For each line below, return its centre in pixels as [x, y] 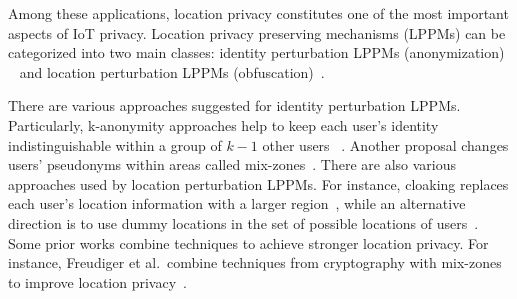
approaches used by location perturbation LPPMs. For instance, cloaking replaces [258, 183]
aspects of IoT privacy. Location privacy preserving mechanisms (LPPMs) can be [257, 32]
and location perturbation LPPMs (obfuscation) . [172, 71]
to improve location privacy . [97, 281]
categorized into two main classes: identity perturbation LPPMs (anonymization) [256, 52]
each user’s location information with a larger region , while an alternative [237, 203]
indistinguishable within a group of [115, 144]
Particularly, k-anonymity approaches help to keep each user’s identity [223, 124]
